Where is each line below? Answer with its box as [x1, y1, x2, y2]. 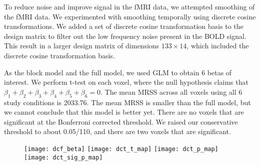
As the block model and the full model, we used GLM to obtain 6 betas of [4, 67, 232, 77]
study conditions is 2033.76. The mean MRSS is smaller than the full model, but [4, 97, 251, 107]
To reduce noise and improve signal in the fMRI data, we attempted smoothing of [4, 1, 255, 11]
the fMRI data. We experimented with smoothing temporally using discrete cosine [4, 11, 256, 21]
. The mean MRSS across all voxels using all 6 [100, 86, 242, 97]
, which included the [186, 40, 249, 51]
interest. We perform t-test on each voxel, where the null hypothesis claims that [4, 77, 248, 87]
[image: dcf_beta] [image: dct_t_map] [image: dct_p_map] [24, 145, 218, 153]
